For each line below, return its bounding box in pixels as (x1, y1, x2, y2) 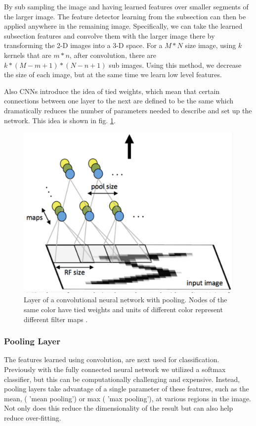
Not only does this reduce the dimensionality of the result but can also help (4, 403, 233, 413)
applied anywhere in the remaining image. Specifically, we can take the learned (4, 21, 243, 31)
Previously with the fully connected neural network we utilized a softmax (4, 364, 226, 374)
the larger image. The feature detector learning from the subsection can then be (4, 11, 246, 21)
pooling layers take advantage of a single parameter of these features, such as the (4, 383, 249, 394)
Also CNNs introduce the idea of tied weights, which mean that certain (4, 86, 220, 96)
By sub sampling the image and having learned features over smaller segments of (4, 1, 249, 11)
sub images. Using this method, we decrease (109, 59, 242, 70)
